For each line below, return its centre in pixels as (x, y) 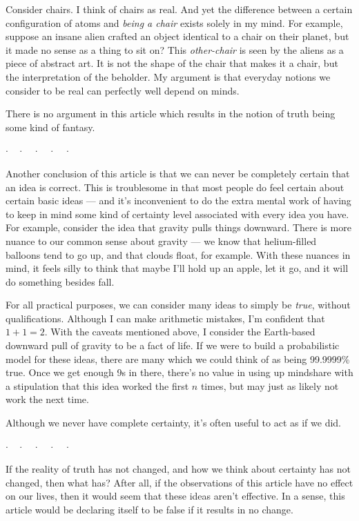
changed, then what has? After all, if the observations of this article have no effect (179, 482)
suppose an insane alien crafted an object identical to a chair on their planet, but (177, 36)
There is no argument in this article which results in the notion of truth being (171, 114)
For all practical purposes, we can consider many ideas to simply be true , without (178, 305)
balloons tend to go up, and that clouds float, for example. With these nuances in (178, 254)
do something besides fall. (60, 281)
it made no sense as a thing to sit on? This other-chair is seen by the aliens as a (175, 49)
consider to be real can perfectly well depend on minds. (123, 90)
